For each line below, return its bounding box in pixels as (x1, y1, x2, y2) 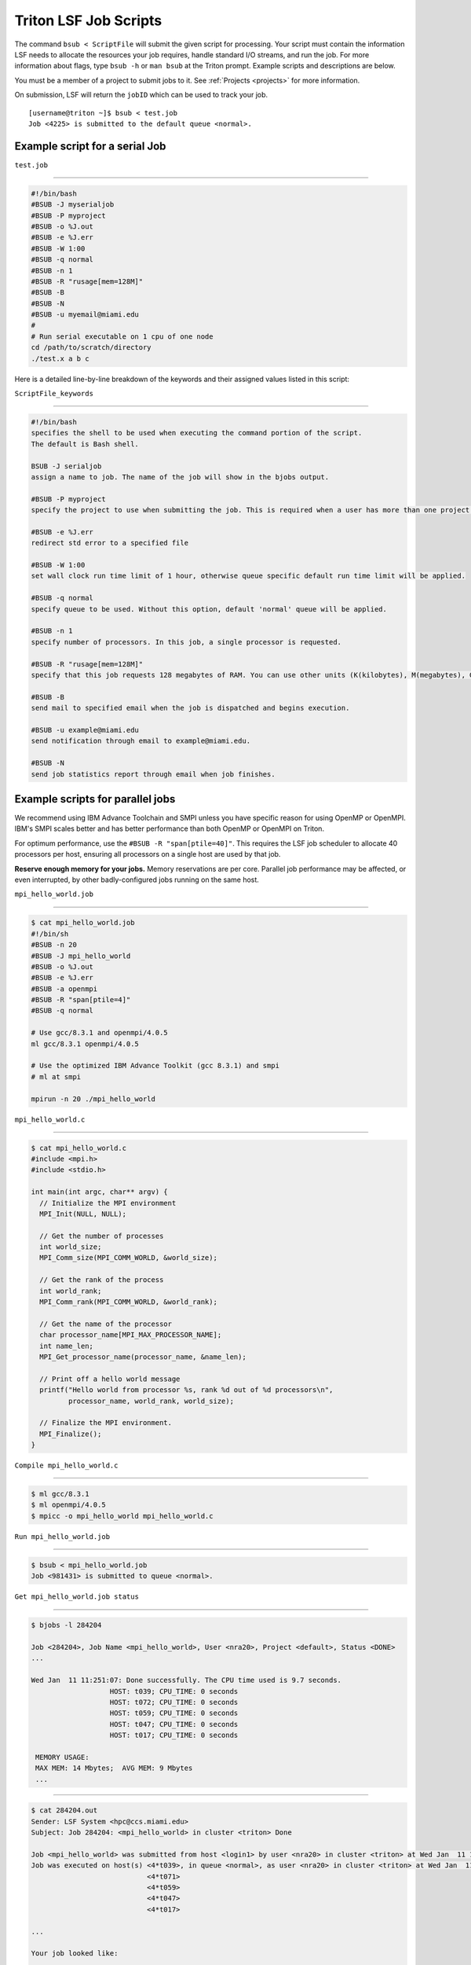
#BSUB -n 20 (31, 940, 78, 949)
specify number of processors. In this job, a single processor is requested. (31, 637, 341, 646)
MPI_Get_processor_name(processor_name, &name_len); (39, 1352, 246, 1361)
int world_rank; (39, 1286, 102, 1295)
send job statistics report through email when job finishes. (31, 769, 276, 778)
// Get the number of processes (39, 1231, 164, 1240)
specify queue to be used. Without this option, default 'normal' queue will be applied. (31, 604, 388, 613)
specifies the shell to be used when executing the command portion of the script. (31, 428, 363, 438)
